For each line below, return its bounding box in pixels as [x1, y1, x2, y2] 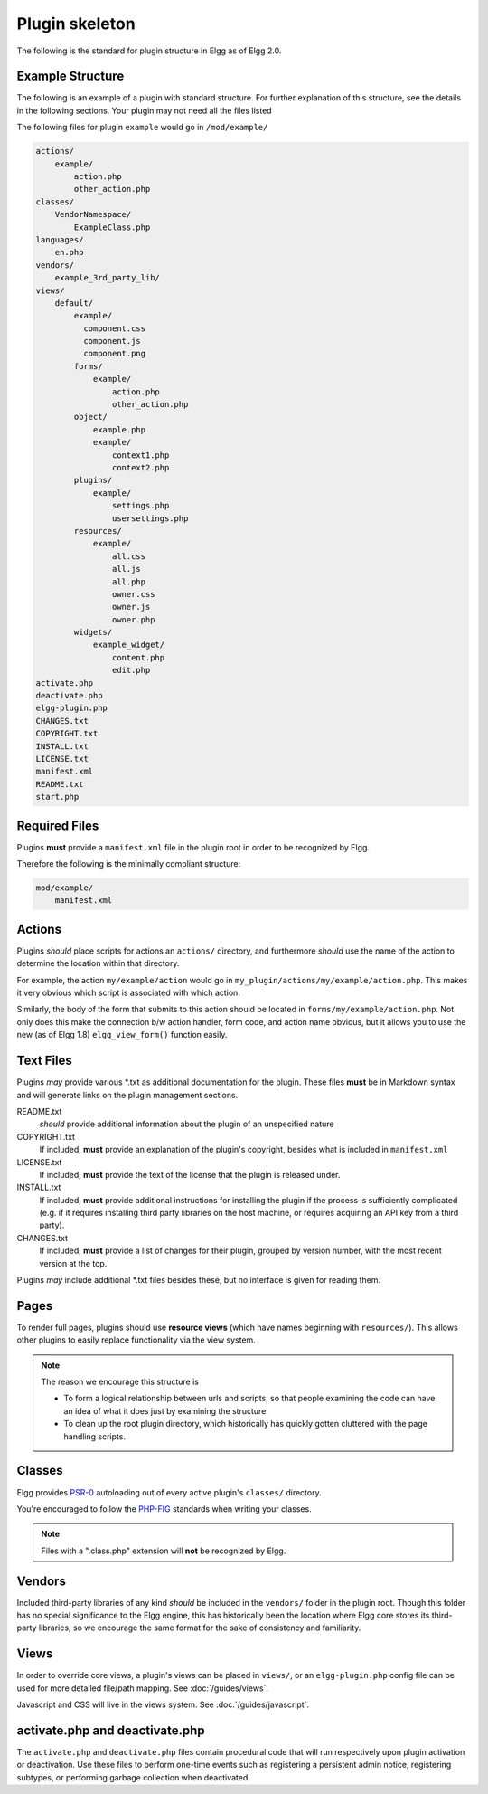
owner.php [111, 614, 155, 624]
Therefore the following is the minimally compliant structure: [16, 859, 241, 869]
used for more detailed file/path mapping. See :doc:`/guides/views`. [16, 1683, 269, 1694]
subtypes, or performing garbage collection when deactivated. [16, 1771, 250, 1782]
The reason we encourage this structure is [41, 1376, 199, 1388]
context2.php [111, 462, 170, 472]
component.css [82, 323, 146, 334]
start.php [35, 792, 80, 802]
